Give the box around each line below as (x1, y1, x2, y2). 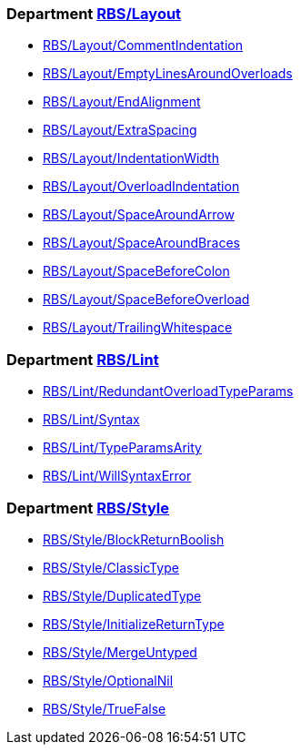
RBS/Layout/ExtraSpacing (43, 122, 197, 138)
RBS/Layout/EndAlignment (43, 94, 201, 110)
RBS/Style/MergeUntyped (43, 644, 197, 660)
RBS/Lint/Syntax (43, 412, 140, 428)
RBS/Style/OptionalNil (43, 672, 174, 688)
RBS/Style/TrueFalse (43, 700, 166, 716)
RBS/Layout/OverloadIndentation (43, 178, 240, 195)
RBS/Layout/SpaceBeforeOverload (43, 291, 250, 308)
